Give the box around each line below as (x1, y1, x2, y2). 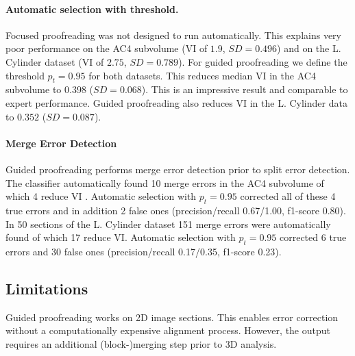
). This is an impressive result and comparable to (141, 82, 348, 97)
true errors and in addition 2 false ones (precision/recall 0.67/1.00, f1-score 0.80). (5, 203, 346, 217)
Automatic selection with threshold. (5, 1, 179, 16)
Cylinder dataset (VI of (5, 54, 104, 68)
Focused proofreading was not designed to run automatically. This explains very (5, 27, 341, 42)
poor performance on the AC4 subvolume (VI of (5, 41, 208, 55)
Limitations (5, 277, 88, 298)
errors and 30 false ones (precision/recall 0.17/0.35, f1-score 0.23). (5, 244, 282, 258)
